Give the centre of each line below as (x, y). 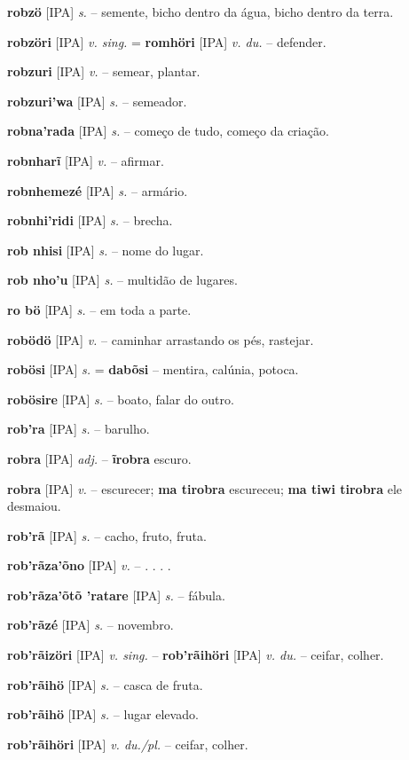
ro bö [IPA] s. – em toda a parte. (99, 309)
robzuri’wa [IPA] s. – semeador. (97, 101)
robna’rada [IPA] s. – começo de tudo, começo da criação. (168, 131)
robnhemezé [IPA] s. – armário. (98, 190)
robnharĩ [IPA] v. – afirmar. (86, 160)
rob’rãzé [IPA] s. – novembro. (90, 625)
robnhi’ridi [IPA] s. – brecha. (90, 220)
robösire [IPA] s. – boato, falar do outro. (121, 399)
